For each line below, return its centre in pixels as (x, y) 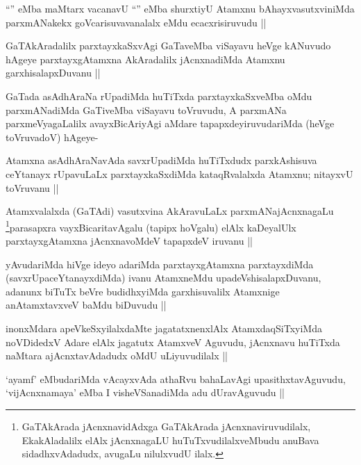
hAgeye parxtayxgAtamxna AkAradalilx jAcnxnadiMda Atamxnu (145, 59)
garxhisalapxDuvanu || (53, 73)
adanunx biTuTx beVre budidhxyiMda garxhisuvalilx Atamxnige (143, 291)
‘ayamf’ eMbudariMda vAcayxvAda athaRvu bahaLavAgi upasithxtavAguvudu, (176, 378)
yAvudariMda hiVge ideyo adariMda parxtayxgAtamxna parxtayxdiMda (160, 264)
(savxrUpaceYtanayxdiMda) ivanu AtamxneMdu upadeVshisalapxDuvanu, (163, 278)
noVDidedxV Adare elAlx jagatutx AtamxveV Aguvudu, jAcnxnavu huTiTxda (173, 342)
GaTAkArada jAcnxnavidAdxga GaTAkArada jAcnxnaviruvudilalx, (166, 426)
